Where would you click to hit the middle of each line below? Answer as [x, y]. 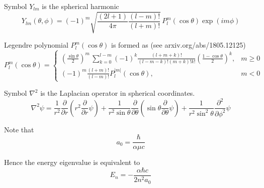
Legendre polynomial [36, 45]
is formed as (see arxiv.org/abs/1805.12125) [179, 45]
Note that [19, 129]
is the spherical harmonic [80, 6]
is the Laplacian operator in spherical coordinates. [118, 93]
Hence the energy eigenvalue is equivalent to [72, 162]
